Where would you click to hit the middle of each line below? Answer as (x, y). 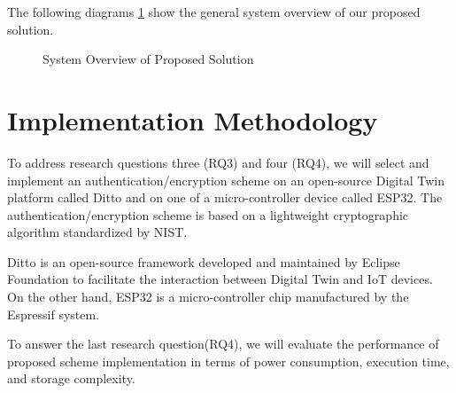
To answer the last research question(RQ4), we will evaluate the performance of (223, 344)
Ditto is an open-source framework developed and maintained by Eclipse (204, 261)
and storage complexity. (71, 378)
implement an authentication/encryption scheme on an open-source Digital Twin (226, 180)
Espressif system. (54, 314)
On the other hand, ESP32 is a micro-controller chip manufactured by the (208, 297)
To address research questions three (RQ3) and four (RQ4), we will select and (218, 162)
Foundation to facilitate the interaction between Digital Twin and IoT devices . (220, 279)
